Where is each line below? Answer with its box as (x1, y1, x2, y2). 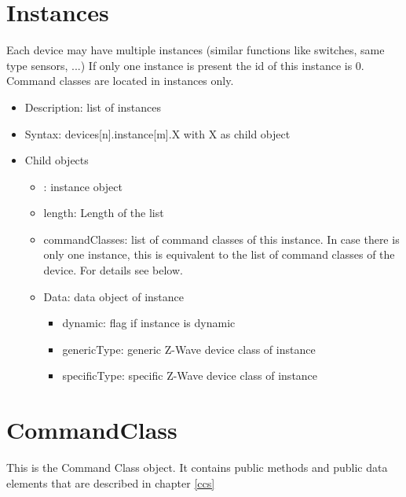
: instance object (43, 178, 123, 194)
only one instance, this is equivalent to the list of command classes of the (43, 246, 395, 263)
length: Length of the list (43, 204, 164, 221)
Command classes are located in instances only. (6, 72, 234, 89)
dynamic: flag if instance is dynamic (62, 315, 236, 331)
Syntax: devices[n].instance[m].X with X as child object (24, 125, 291, 142)
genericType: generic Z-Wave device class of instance (62, 341, 316, 357)
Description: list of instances (24, 98, 162, 115)
